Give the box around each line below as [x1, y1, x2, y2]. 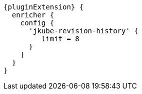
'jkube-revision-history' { [28, 27, 138, 35]
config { [20, 19, 54, 27]
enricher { [11, 11, 54, 19]
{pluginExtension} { [3, 3, 84, 11]
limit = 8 [41, 35, 79, 43]
